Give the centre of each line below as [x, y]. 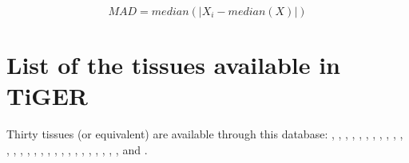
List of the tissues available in [174, 65]
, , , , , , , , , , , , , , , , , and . [77, 149]
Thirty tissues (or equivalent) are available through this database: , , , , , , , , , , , [205, 134]
